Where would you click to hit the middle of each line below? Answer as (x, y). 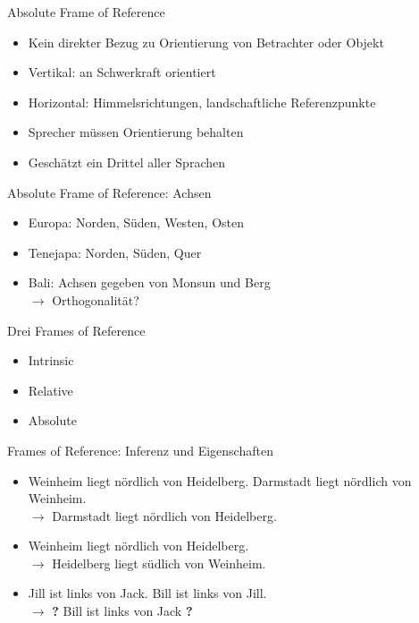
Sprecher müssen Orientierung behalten (136, 132)
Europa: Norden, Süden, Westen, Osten (136, 222)
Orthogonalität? (96, 299)
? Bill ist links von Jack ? (122, 611)
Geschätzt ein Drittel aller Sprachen (127, 162)
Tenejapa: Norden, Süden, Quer (115, 252)
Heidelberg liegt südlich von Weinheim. (159, 563)
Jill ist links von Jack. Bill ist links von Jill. (147, 593)
